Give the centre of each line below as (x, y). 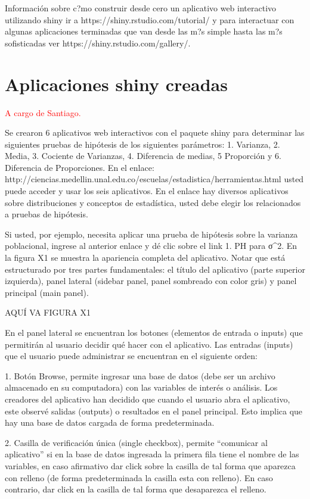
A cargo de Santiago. (43, 112)
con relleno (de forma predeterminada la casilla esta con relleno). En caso (139, 477)
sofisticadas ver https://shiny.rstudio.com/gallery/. (98, 43)
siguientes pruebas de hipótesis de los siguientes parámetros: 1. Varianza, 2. (142, 144)
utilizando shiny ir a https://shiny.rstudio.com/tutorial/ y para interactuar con (150, 19)
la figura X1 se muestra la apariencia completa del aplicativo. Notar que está (145, 258)
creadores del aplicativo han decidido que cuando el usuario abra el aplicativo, (148, 399)
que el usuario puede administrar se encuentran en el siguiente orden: (131, 356)
